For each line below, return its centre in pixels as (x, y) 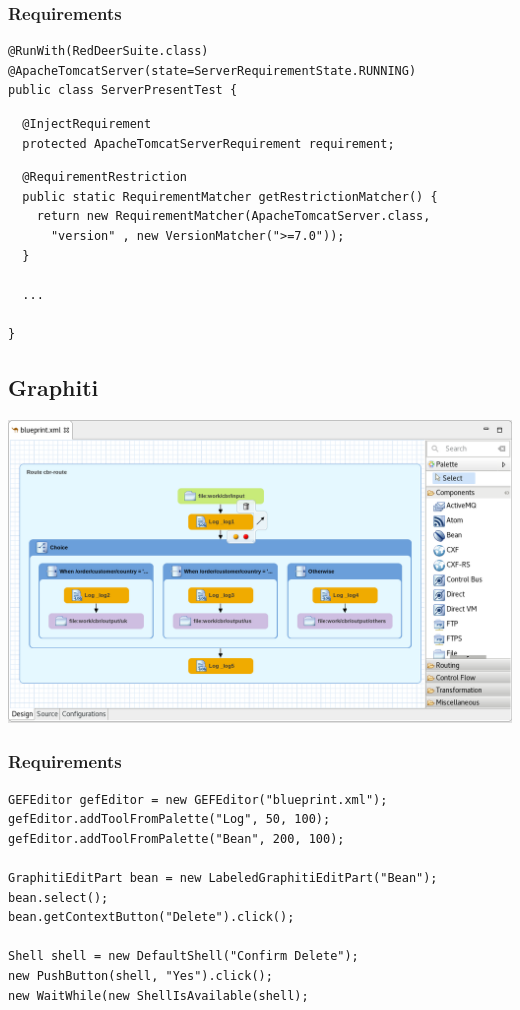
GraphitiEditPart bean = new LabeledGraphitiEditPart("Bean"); (223, 878)
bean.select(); (58, 897)
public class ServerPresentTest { (123, 90)
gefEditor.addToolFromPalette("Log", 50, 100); (169, 819)
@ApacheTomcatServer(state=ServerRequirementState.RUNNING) (212, 70)
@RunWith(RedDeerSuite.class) (108, 51)
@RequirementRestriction (104, 177)
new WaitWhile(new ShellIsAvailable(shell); (158, 995)
